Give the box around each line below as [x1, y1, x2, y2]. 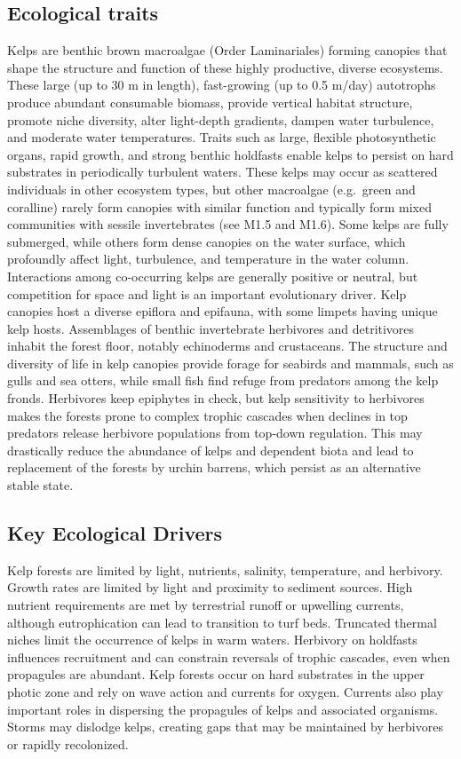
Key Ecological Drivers [7, 519, 223, 547]
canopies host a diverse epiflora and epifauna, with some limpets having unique [7, 302, 438, 320]
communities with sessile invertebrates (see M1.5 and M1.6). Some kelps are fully [7, 215, 449, 233]
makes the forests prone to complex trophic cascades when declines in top [7, 406, 408, 424]
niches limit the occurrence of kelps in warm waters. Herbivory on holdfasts [7, 630, 417, 649]
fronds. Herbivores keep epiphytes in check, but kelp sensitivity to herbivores [7, 389, 425, 407]
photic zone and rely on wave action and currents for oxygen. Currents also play [7, 683, 443, 700]
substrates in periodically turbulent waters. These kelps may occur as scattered [7, 162, 438, 181]
